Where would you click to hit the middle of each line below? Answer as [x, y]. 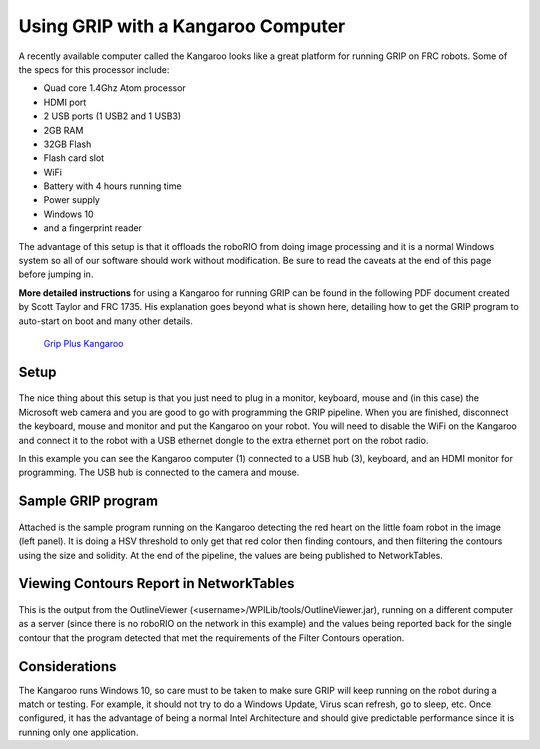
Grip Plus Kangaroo [83, 343]
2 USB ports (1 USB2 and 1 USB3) [112, 116]
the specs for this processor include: [94, 69]
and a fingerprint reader [92, 228]
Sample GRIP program [88, 501]
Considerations [67, 666]
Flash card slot [74, 158]
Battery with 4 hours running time [112, 186]
